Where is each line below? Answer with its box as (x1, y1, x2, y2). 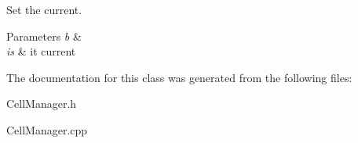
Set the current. (6, 2, 82, 17)
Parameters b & (6, 27, 82, 44)
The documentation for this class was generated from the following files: (6, 69, 353, 85)
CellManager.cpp (6, 121, 88, 138)
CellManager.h (6, 95, 77, 112)
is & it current (6, 43, 76, 59)
